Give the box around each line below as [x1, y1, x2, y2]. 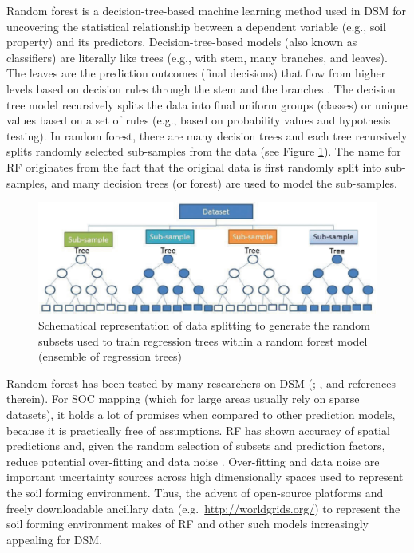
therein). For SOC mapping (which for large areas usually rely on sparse [6, 390, 360, 407]
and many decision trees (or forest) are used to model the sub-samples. [51, 174, 398, 191]
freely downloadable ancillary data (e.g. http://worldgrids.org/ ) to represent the [6, 500, 400, 516]
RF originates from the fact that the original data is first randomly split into [6, 158, 382, 175]
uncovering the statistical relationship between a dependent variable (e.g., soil [6, 18, 387, 34]
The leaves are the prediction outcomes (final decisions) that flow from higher [6, 65, 386, 81]
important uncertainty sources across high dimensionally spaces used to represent [6, 468, 404, 485]
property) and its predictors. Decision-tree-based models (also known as [6, 34, 357, 50]
